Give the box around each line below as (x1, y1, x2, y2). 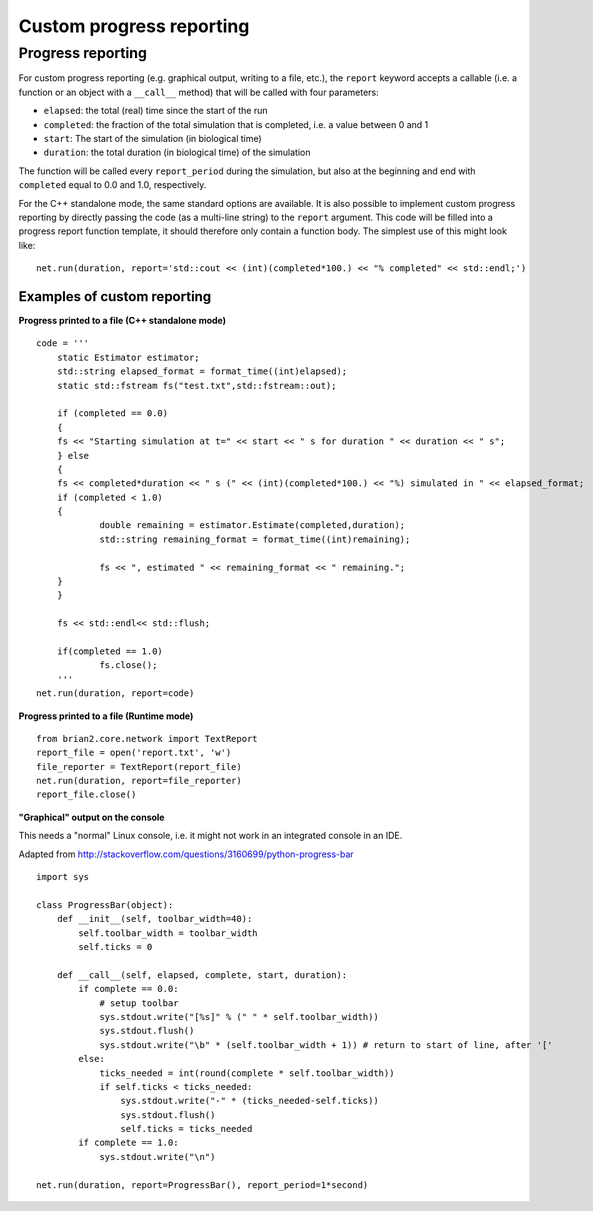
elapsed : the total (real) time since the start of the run (43, 105, 268, 117)
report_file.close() (36, 789, 137, 800)
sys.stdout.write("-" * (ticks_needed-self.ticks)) (120, 1095, 379, 1107)
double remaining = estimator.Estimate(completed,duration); (99, 520, 406, 531)
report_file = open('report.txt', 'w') (36, 747, 232, 759)
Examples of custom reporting (18, 288, 212, 305)
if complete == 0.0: (78, 983, 179, 995)
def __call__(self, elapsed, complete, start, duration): (56, 969, 348, 980)
